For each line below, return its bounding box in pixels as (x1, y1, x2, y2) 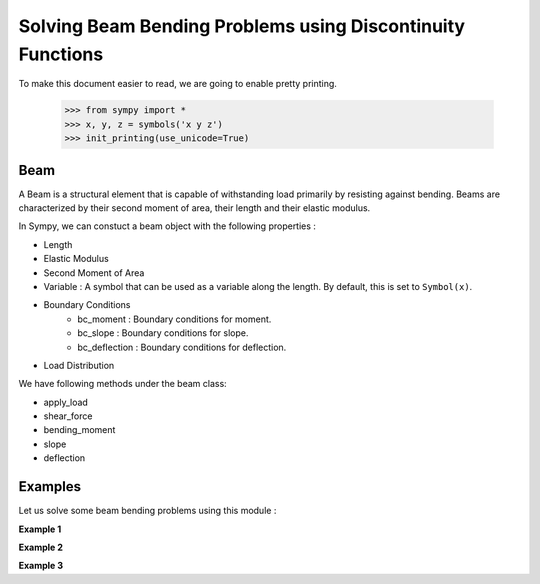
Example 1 (18, 523, 62, 535)
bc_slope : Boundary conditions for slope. (77, 327, 249, 339)
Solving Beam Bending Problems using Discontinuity (18, 15, 465, 37)
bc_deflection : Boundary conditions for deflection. (77, 341, 287, 353)
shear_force (43, 410, 93, 422)
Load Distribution (43, 359, 115, 371)
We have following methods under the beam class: (18, 378, 227, 390)
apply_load (43, 396, 89, 408)
